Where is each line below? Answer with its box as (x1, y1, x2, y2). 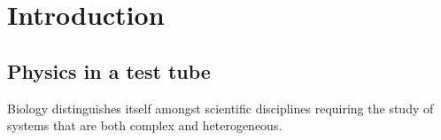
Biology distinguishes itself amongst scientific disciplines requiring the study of (7, 98, 434, 117)
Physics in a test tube (7, 57, 211, 84)
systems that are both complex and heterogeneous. (7, 116, 282, 135)
